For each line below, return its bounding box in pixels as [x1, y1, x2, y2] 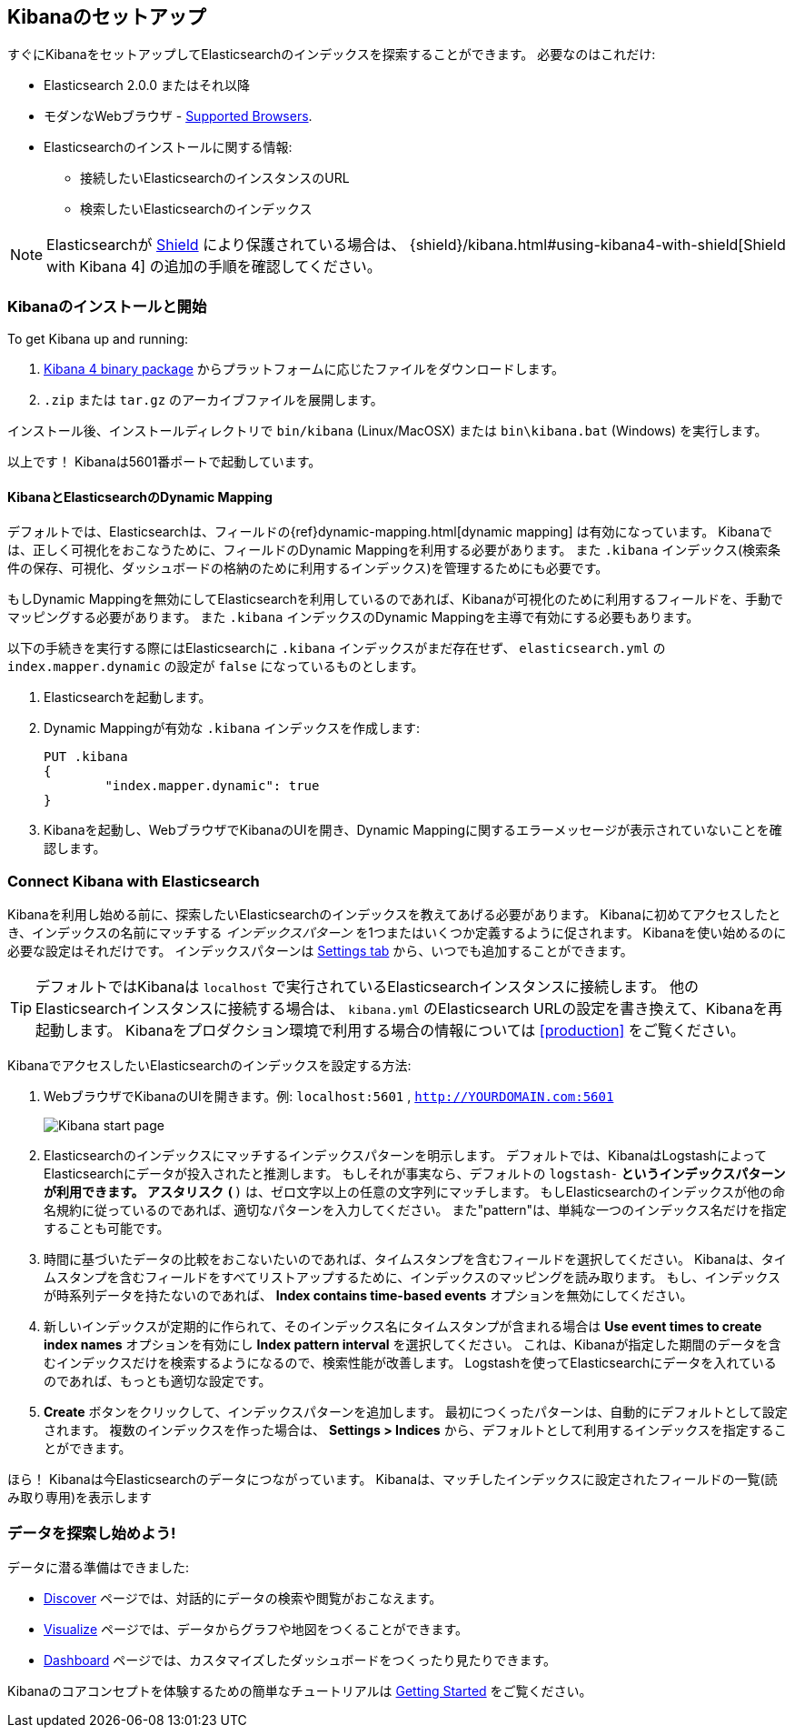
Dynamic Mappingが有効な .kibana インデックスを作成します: [44, 720, 421, 737]
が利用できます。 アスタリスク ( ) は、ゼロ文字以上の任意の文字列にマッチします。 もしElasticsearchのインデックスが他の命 [44, 1184, 786, 1200]
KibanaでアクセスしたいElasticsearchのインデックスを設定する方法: [7, 1058, 412, 1074]
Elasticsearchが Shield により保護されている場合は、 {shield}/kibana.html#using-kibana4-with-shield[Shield [46, 236, 786, 255]
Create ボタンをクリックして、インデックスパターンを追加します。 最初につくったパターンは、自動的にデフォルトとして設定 [44, 1404, 788, 1420]
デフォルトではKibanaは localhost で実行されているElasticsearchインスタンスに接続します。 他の [35, 978, 699, 997]
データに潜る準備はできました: [7, 1559, 190, 1575]
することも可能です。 [44, 1220, 170, 1237]
